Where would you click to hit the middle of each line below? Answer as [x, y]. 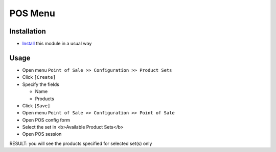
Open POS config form [46, 120]
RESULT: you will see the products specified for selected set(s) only [81, 143]
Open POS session [42, 134]
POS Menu [32, 13]
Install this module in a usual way [57, 44]
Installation [28, 31]
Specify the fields [41, 84]
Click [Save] [36, 105]
